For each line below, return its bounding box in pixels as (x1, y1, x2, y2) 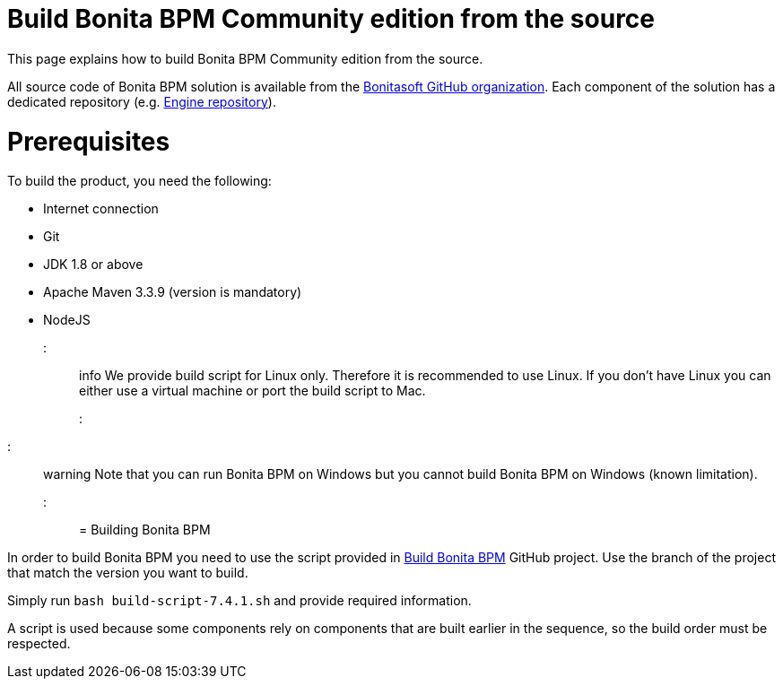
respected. (7, 636, 71, 652)
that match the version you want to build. (7, 565, 248, 581)
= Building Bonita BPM (79, 522, 211, 538)
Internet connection (43, 201, 159, 217)
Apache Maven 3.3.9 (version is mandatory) (43, 284, 302, 300)
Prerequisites (7, 126, 170, 157)
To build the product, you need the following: (7, 173, 272, 189)
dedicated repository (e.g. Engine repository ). (7, 93, 276, 109)
